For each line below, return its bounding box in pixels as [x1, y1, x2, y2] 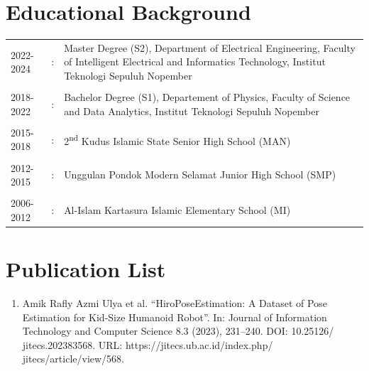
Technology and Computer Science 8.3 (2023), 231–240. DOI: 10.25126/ [22, 323, 334, 338]
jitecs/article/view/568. [22, 351, 125, 366]
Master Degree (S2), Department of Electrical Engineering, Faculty [64, 40, 356, 55]
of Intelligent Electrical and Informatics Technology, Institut [64, 54, 326, 69]
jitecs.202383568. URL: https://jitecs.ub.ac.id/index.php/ [22, 337, 273, 352]
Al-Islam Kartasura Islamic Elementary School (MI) [64, 203, 291, 217]
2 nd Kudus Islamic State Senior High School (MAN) [64, 131, 291, 148]
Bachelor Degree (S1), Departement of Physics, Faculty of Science [64, 90, 351, 104]
